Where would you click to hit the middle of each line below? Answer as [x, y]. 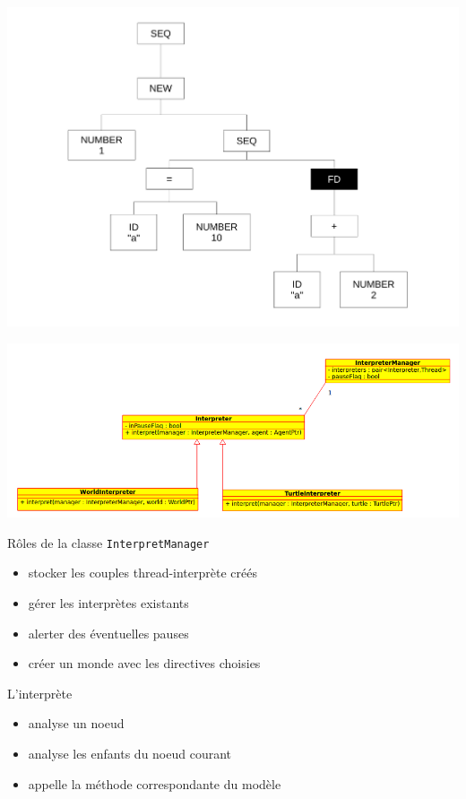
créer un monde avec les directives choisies [144, 663]
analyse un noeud [76, 723]
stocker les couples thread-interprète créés [142, 573]
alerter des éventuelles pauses [108, 633]
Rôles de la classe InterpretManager [108, 542]
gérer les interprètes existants [108, 602]
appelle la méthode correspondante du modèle [155, 783]
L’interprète [40, 693]
